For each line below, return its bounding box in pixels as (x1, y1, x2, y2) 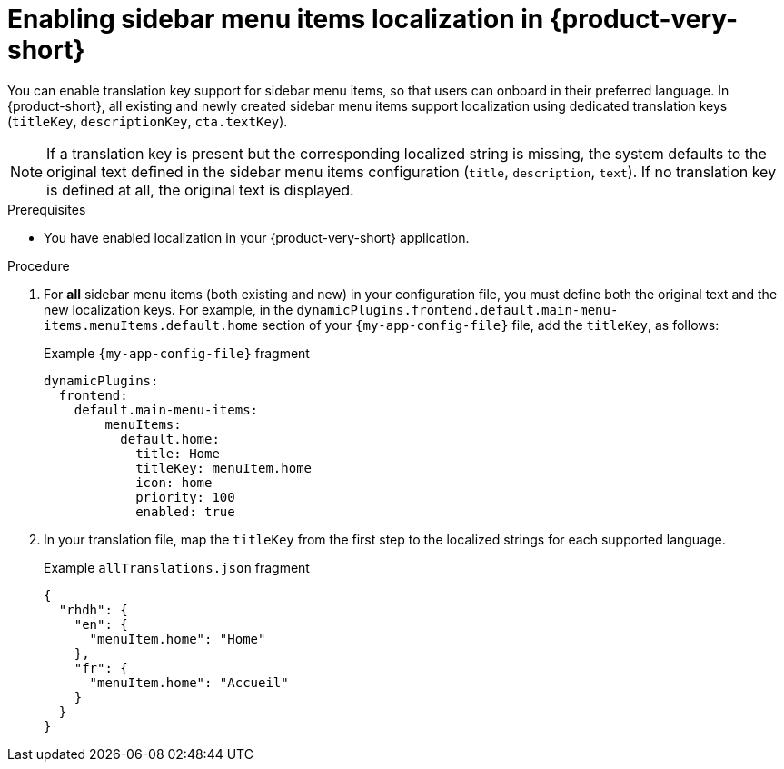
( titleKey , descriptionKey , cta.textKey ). (7, 113, 288, 129)
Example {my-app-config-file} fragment (44, 345, 310, 361)
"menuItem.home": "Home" (89, 631, 266, 646)
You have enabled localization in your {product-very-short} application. (44, 229, 470, 245)
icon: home (135, 474, 213, 490)
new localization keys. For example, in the (44, 301, 293, 317)
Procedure (7, 257, 70, 274)
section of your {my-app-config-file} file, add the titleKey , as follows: (261, 316, 719, 333)
